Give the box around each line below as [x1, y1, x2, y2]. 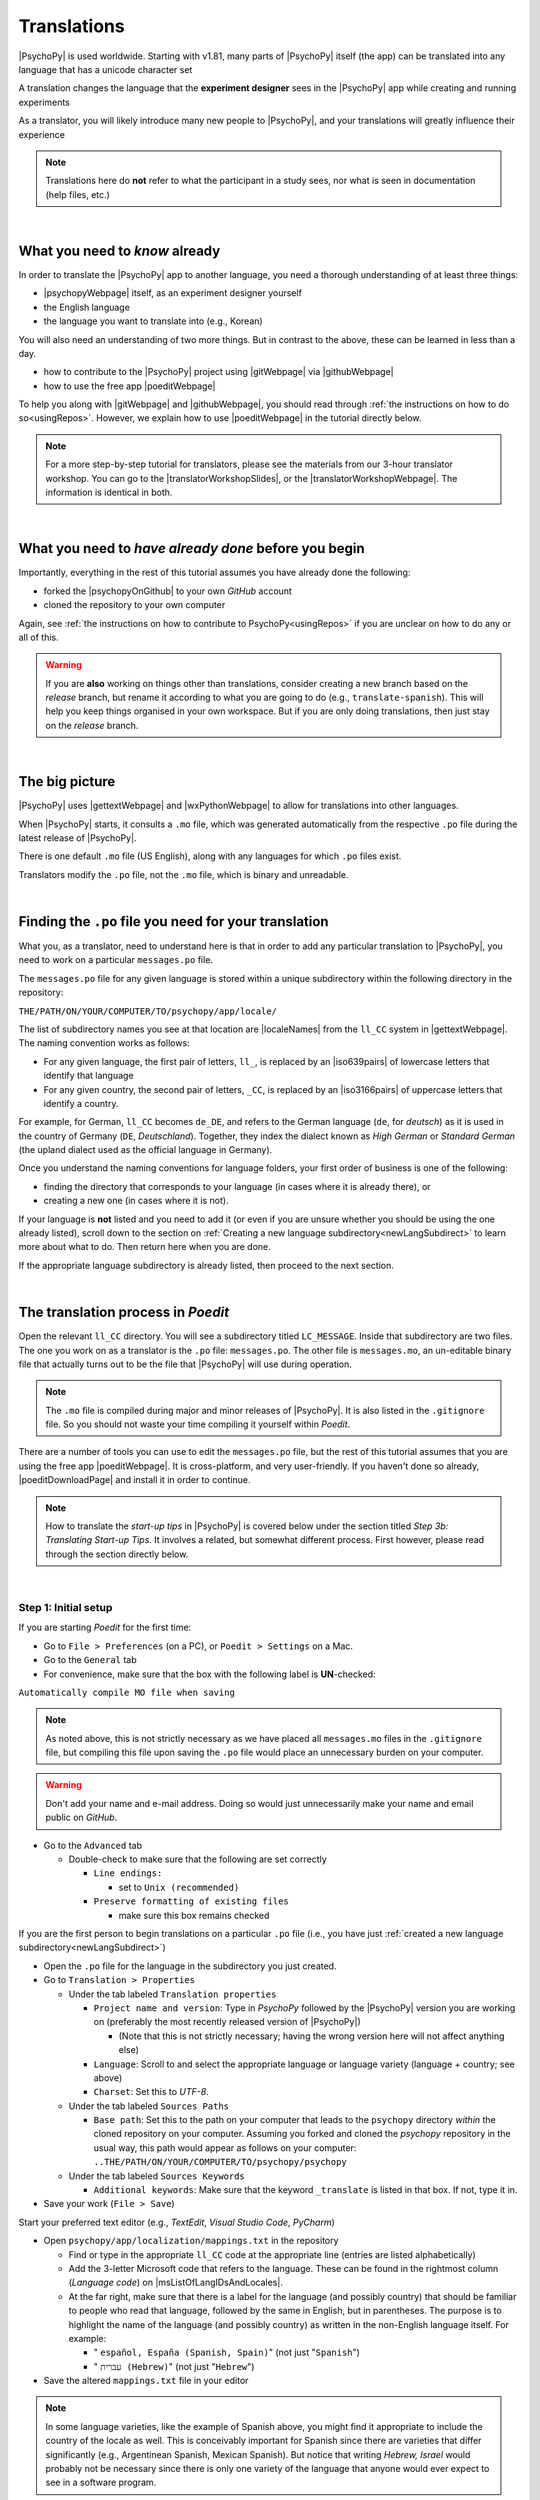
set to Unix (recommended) [118, 1881, 240, 1893]
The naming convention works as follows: [18, 1037, 190, 1049]
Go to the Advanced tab [43, 1839, 142, 1851]
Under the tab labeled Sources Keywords [68, 2170, 245, 2182]
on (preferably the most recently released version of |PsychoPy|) [93, 2016, 362, 2028]
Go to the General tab [43, 1654, 137, 1666]
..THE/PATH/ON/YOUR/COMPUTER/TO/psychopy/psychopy [93, 2156, 347, 2168]
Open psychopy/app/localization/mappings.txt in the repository [43, 2235, 339, 2247]
